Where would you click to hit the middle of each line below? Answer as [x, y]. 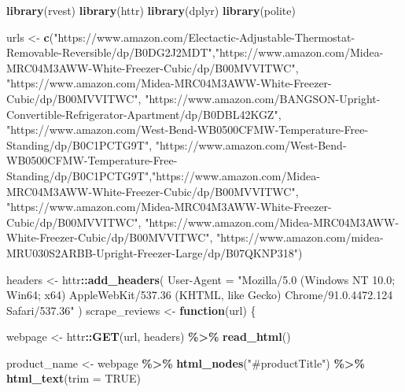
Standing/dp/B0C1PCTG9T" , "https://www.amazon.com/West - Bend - [177, 144]
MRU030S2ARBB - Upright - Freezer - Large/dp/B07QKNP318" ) [155, 252]
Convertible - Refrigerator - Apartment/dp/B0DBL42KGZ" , [144, 114]
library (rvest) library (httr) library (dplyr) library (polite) [151, 10]
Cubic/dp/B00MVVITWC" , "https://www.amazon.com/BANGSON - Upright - [193, 98]
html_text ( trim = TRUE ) [74, 378]
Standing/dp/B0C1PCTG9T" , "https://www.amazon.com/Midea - [163, 175]
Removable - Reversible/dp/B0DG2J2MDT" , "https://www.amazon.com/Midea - [195, 52]
